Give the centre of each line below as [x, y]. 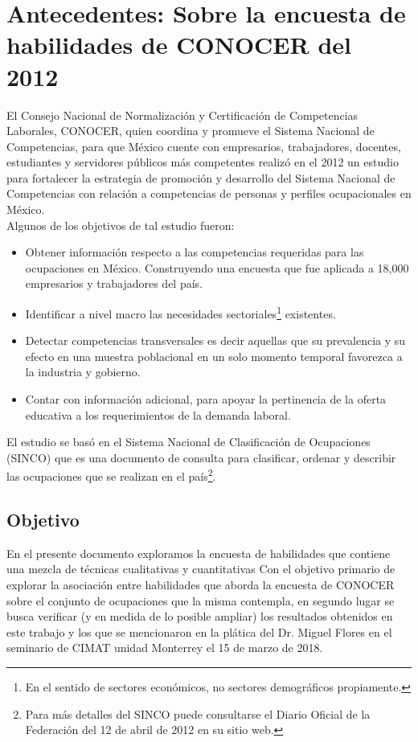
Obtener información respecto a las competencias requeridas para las [195, 252]
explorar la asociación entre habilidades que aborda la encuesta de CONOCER [201, 585]
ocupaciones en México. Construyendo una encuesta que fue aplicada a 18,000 [217, 267]
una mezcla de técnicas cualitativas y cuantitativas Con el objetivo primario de [201, 569]
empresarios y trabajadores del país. [114, 283]
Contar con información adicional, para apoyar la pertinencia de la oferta [206, 399]
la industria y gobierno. [83, 372]
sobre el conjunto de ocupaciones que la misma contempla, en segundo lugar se [201, 600]
